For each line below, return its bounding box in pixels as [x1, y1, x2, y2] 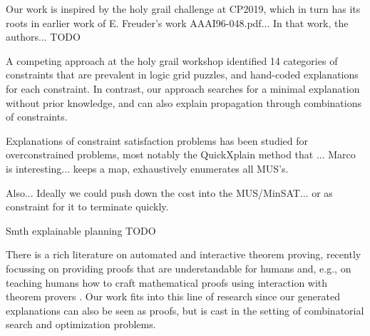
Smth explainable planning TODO [6, 223, 156, 238]
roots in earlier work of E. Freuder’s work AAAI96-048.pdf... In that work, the [6, 15, 349, 30]
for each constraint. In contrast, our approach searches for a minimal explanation [6, 81, 360, 96]
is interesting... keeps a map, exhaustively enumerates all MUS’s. [6, 161, 289, 175]
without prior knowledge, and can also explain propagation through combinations [6, 95, 361, 110]
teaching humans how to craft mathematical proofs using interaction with [6, 275, 328, 290]
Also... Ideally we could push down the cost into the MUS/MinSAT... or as [6, 185, 333, 200]
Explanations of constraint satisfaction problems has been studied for [6, 133, 309, 148]
